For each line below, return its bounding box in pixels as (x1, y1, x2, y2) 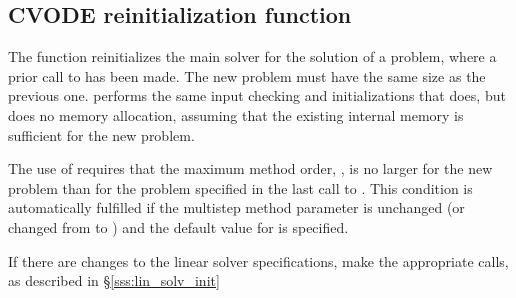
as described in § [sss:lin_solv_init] (8, 270, 220, 291)
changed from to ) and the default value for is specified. (8, 216, 349, 237)
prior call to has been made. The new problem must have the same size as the (8, 65, 486, 86)
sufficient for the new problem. (8, 124, 195, 145)
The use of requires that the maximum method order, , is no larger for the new (8, 158, 493, 179)
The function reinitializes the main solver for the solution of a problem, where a (8, 46, 497, 67)
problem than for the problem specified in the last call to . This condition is (8, 177, 473, 198)
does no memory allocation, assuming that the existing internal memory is (8, 104, 464, 125)
